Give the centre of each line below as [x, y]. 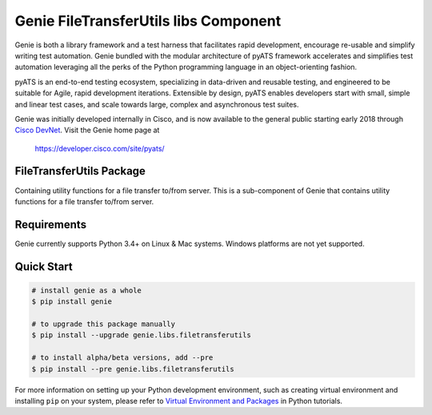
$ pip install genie [72, 302]
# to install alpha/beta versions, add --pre [122, 358]
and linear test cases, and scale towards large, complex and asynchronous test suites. [157, 104]
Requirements [51, 224]
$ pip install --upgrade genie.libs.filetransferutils [141, 335]
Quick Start [44, 266]
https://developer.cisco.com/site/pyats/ [100, 148]
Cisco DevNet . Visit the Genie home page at [87, 130]
